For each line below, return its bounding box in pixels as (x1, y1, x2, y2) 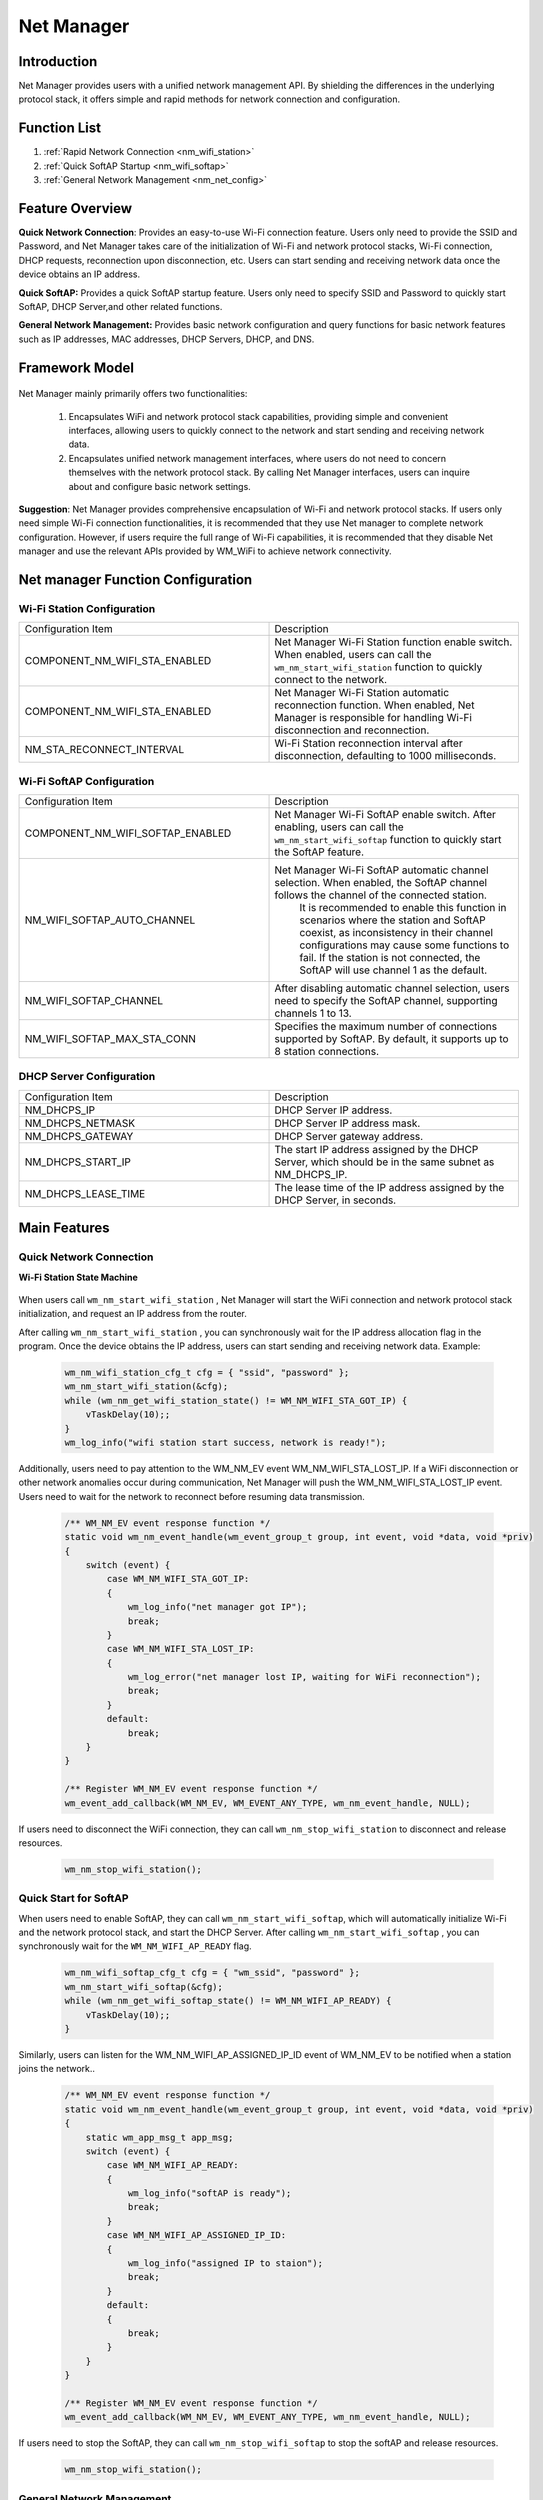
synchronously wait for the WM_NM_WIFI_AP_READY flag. (18, 1940, 252, 1952)
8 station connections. (274, 1045, 380, 1058)
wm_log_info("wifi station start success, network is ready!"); (64, 1437, 387, 1449)
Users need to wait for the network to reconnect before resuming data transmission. (18, 1490, 365, 1502)
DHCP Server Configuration (18, 1070, 156, 1084)
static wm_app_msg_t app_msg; (85, 2131, 234, 2143)
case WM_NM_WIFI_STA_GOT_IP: (106, 1573, 250, 1585)
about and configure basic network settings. (68, 480, 252, 492)
